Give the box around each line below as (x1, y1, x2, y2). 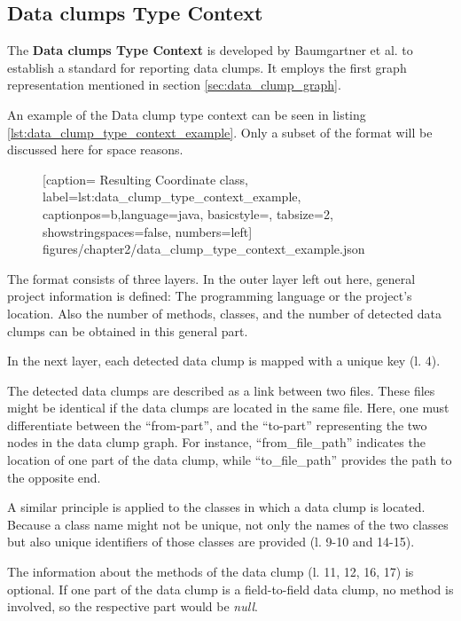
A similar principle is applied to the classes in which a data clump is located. (7, 498, 426, 516)
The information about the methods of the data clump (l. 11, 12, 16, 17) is (7, 562, 414, 581)
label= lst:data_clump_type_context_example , (43, 187, 301, 206)
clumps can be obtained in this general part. (7, 321, 248, 340)
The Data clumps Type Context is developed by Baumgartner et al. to (7, 41, 413, 59)
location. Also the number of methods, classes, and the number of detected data (7, 303, 442, 322)
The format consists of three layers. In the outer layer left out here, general (7, 269, 416, 287)
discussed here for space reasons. (7, 140, 184, 159)
